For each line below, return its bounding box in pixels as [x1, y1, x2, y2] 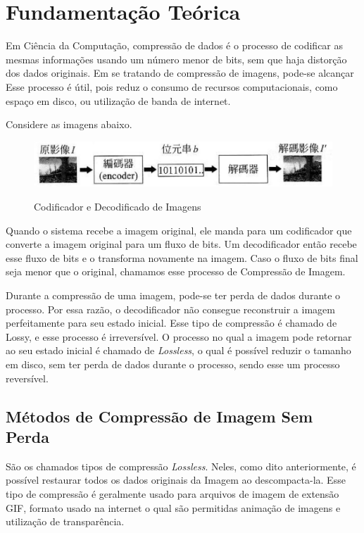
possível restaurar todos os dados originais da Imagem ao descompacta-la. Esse [6, 472, 346, 487]
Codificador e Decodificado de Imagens [34, 199, 201, 214]
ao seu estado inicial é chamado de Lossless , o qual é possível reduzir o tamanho [6, 343, 351, 358]
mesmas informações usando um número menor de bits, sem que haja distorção [6, 51, 347, 66]
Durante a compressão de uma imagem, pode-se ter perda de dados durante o [6, 288, 341, 303]
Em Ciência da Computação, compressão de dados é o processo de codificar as [6, 38, 344, 53]
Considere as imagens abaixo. [6, 117, 132, 132]
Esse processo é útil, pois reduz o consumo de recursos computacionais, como [6, 79, 338, 94]
